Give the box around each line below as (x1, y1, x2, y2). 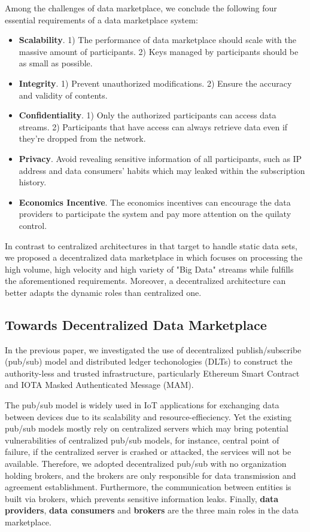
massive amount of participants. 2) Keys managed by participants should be (19, 45, 299, 57)
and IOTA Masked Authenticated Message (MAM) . (5, 378, 194, 391)
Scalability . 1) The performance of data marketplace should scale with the (19, 33, 296, 46)
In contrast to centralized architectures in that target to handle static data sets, (5, 239, 297, 252)
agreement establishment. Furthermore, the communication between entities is (5, 481, 291, 493)
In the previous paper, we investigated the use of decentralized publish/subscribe (5, 343, 302, 356)
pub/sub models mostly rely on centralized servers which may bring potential (5, 422, 288, 435)
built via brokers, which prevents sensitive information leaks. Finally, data (5, 492, 279, 505)
